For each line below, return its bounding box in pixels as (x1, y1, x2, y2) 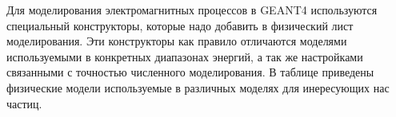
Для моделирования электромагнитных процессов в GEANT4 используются (6, 2, 378, 18)
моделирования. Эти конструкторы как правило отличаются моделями (6, 33, 347, 49)
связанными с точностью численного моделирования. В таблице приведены (6, 64, 374, 80)
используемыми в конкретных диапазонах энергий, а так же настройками (6, 48, 363, 64)
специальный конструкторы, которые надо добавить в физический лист (6, 17, 354, 33)
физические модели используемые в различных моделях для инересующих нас (6, 79, 390, 96)
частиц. (6, 95, 42, 111)
